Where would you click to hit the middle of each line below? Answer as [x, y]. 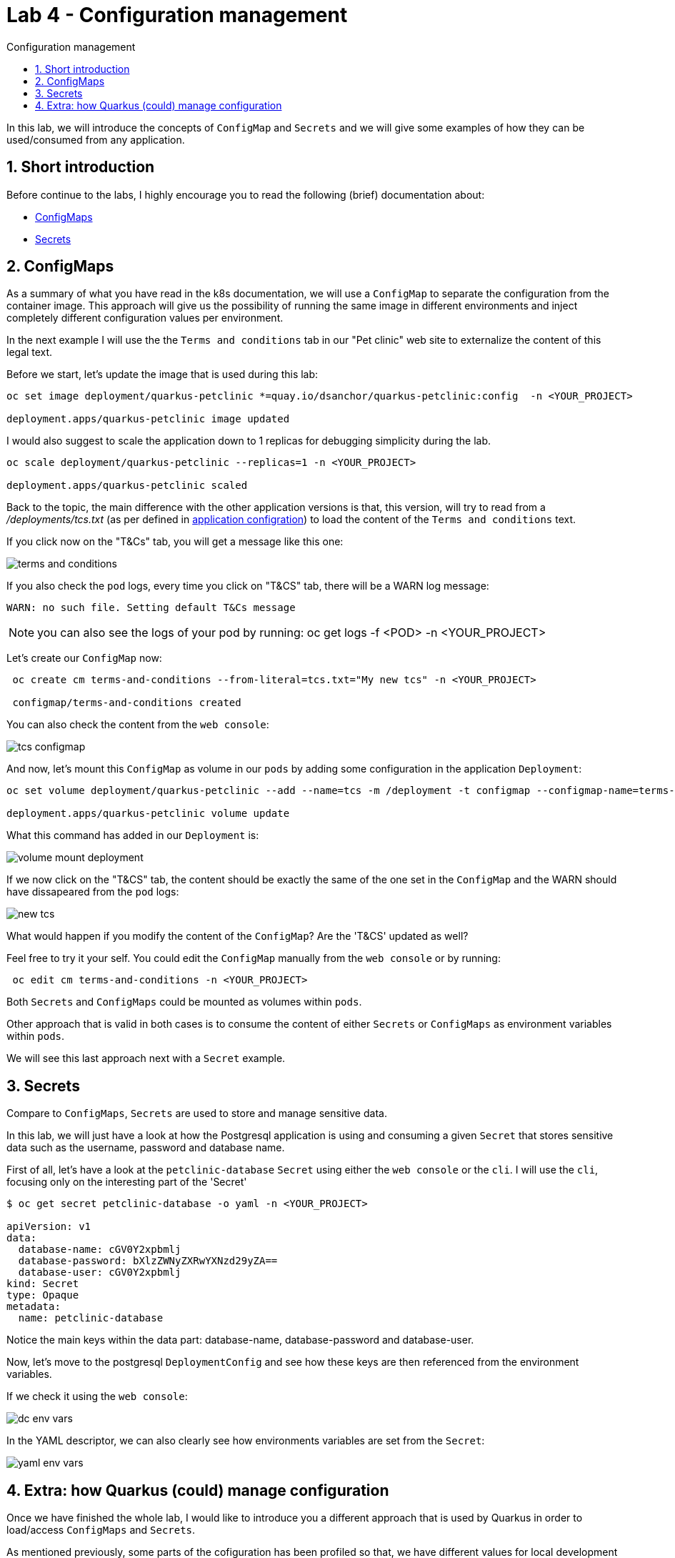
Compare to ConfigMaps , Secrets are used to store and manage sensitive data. [197, 1113]
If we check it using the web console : [97, 1396]
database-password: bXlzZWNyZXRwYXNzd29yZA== [148, 1261]
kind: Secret [43, 1284]
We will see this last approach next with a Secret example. [146, 1058]
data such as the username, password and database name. [146, 1148]
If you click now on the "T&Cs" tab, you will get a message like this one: [175, 542]
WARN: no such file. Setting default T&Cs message [151, 608]
